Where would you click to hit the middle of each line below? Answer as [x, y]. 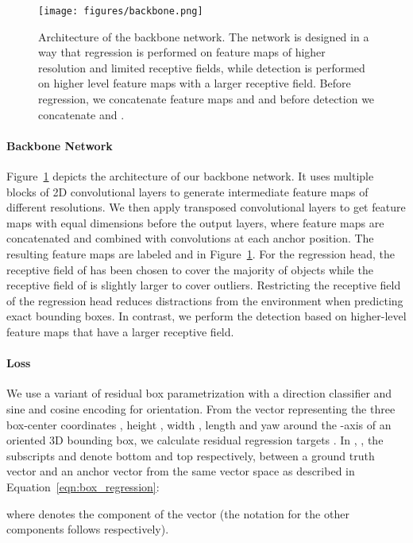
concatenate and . [81, 114]
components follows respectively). [88, 529]
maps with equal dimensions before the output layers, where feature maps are [195, 222]
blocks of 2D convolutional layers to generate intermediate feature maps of [187, 191]
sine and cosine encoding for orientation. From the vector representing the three [201, 408]
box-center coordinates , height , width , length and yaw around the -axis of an [199, 424]
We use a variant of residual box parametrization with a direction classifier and [199, 393]
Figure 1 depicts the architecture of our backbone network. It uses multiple [190, 176]
